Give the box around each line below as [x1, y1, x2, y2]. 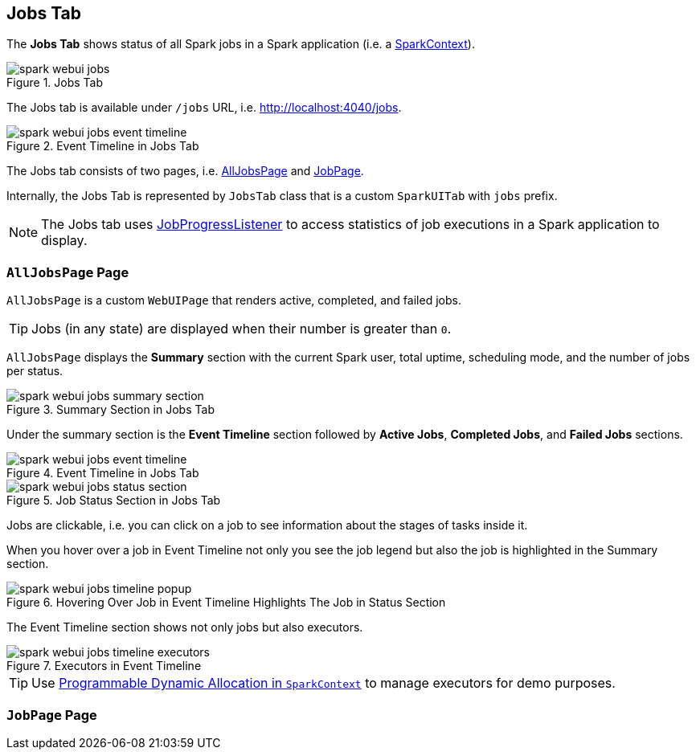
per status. [6, 364, 63, 378]
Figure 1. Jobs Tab [6, 76, 104, 90]
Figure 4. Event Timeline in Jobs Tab [6, 466, 199, 480]
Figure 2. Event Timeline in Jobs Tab [6, 139, 199, 153]
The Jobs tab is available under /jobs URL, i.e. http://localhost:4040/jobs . [6, 100, 402, 115]
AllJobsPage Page [6, 264, 129, 280]
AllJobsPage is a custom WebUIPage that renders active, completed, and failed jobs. [6, 293, 461, 308]
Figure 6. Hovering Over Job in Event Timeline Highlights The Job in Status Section [6, 595, 446, 610]
